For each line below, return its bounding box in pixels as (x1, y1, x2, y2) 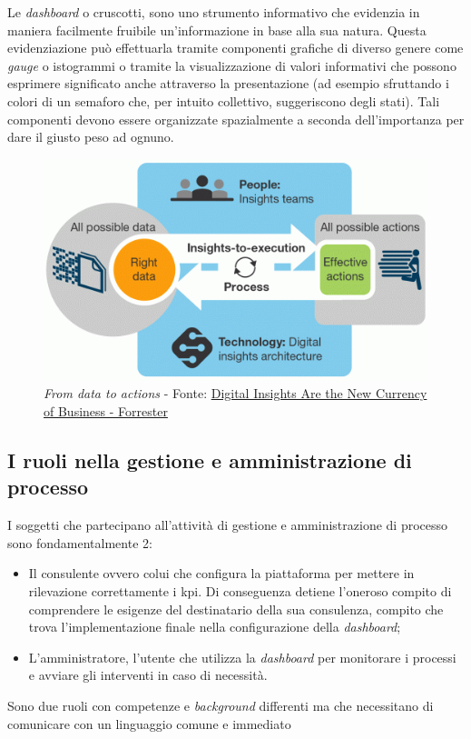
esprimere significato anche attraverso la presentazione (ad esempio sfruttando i (7, 74, 449, 93)
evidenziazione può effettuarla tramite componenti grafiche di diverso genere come (7, 38, 464, 57)
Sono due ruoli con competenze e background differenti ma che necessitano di (7, 695, 434, 714)
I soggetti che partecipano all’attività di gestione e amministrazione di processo (7, 515, 448, 534)
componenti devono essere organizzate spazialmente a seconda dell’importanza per (7, 109, 465, 128)
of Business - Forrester (44, 402, 168, 420)
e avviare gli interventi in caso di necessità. (28, 665, 268, 684)
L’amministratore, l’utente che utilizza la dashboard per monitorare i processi (28, 647, 456, 666)
